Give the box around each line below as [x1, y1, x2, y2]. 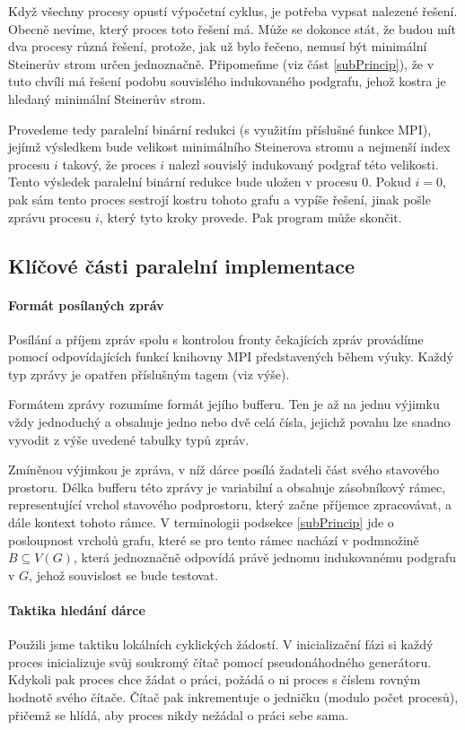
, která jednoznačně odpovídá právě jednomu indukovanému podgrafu [73, 548, 456, 567]
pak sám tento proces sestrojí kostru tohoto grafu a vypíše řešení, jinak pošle [8, 189, 431, 208]
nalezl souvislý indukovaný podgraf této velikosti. [168, 154, 439, 173]
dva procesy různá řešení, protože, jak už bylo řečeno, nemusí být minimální [8, 37, 427, 56]
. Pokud [368, 172, 411, 191]
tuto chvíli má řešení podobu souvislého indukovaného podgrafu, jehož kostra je [8, 72, 446, 91]
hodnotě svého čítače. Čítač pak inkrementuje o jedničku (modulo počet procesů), [8, 688, 459, 706]
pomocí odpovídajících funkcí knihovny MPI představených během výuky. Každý [8, 347, 453, 366]
